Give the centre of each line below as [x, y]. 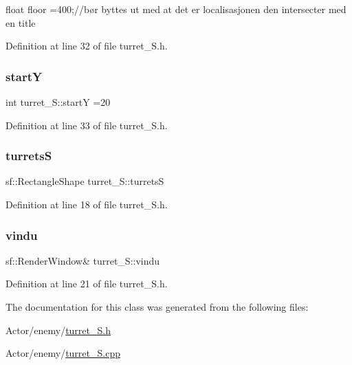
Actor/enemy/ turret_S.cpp [63, 353]
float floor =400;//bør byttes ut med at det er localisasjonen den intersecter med [176, 9]
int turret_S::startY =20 [58, 102]
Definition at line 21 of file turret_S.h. [87, 284]
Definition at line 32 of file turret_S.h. [87, 46]
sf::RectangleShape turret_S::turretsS [85, 181]
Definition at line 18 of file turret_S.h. [87, 204]
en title [21, 22]
